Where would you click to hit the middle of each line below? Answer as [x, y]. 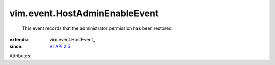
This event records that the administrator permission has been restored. [98, 28]
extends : [19, 39]
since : [16, 47]
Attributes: [20, 56]
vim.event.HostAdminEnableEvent [84, 13]
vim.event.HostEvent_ [72, 39]
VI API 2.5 [60, 47]
